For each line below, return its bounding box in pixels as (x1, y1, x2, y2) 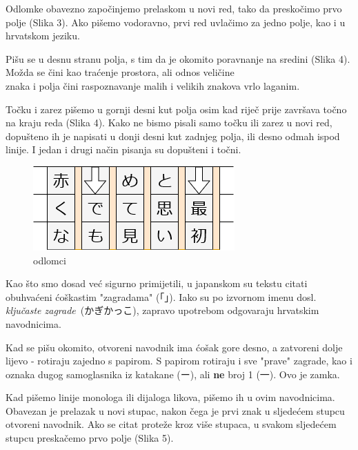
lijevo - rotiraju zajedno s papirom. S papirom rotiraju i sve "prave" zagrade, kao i (6, 353, 352, 368)
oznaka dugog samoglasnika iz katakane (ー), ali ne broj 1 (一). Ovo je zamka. (6, 366, 340, 381)
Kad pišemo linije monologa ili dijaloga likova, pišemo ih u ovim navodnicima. (6, 390, 335, 404)
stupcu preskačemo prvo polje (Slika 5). (6, 431, 174, 445)
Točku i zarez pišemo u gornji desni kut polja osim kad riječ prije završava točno (6, 101, 347, 116)
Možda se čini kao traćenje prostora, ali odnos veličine (6, 65, 235, 79)
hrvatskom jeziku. (6, 28, 80, 43)
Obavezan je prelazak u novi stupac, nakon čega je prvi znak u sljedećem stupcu (6, 403, 345, 418)
